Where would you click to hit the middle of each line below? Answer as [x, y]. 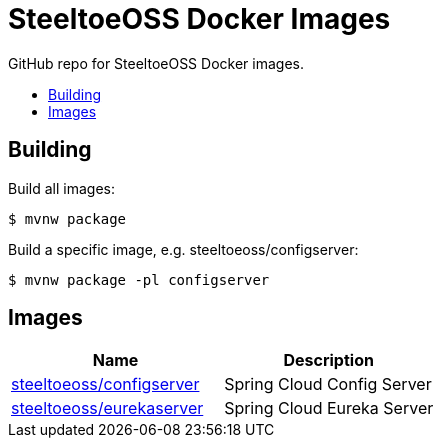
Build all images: [61, 188]
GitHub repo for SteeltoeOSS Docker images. [156, 63]
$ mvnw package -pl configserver [139, 279]
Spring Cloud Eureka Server [329, 408]
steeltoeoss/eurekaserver [107, 408]
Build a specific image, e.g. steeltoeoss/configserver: [183, 249]
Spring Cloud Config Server [328, 384]
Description [328, 360]
